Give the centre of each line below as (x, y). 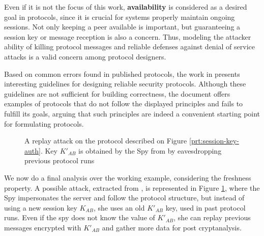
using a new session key (41, 207)
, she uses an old (119, 207)
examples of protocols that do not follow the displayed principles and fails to (124, 104)
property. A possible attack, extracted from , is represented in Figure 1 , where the (132, 187)
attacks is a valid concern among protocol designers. (85, 56)
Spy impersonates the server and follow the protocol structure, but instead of (124, 198)
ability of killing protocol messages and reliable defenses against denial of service (129, 47)
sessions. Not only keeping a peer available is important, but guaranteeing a (122, 27)
